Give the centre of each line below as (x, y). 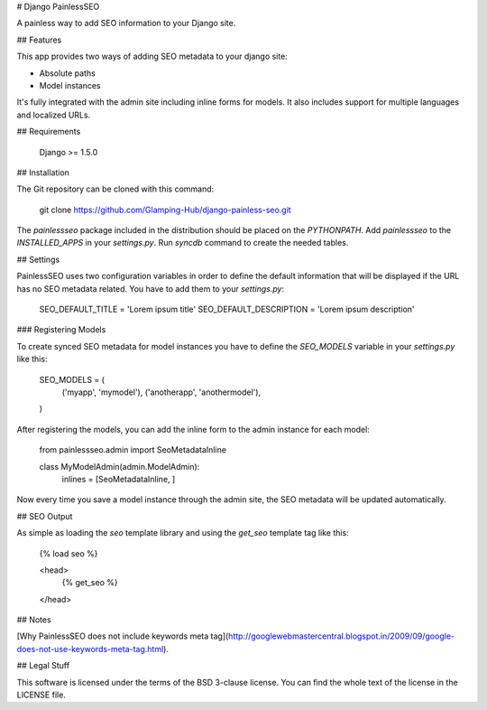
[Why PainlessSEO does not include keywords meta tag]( (123, 636)
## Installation (43, 173)
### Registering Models (61, 330)
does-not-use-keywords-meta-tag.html (90, 649)
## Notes (34, 620)
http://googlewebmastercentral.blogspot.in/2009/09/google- (342, 636)
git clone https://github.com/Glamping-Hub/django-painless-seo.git (165, 210)
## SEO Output (45, 516)
